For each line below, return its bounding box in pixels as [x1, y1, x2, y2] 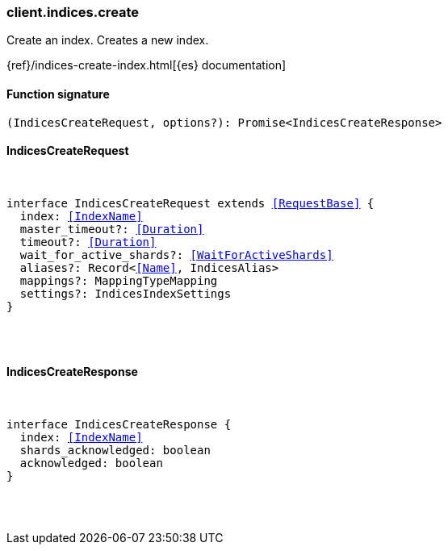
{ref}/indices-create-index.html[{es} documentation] [6, 58, 287, 73]
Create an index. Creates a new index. [6, 33, 209, 48]
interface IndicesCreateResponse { [6, 418, 232, 432]
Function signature [6, 86, 110, 101]
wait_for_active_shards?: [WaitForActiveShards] [19, 248, 333, 261]
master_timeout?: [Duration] [19, 222, 204, 236]
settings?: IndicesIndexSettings [19, 286, 232, 300]
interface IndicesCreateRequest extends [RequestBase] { [6, 196, 375, 210]
